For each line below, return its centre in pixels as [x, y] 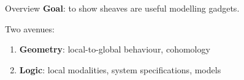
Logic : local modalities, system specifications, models [120, 69]
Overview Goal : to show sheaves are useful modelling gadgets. [122, 8]
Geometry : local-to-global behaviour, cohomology [115, 49]
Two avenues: [30, 28]
